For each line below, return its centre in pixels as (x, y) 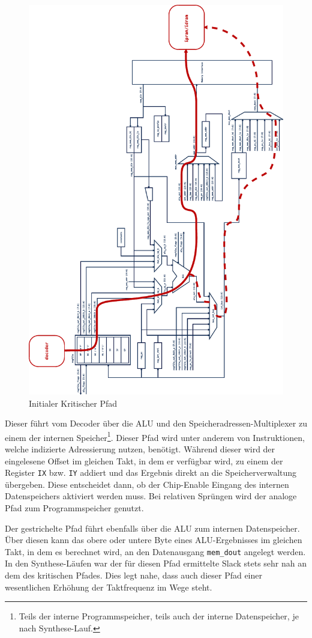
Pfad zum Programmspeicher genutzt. (74, 508)
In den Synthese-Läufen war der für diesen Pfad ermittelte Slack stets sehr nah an (156, 563)
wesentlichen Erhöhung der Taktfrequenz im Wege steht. (109, 587)
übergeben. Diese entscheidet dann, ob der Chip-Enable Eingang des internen (147, 484)
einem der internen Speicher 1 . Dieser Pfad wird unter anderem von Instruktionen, (155, 436)
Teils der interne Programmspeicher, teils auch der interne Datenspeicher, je (159, 616)
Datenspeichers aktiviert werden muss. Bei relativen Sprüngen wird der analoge (151, 496)
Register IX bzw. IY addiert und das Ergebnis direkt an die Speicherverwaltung (151, 472)
